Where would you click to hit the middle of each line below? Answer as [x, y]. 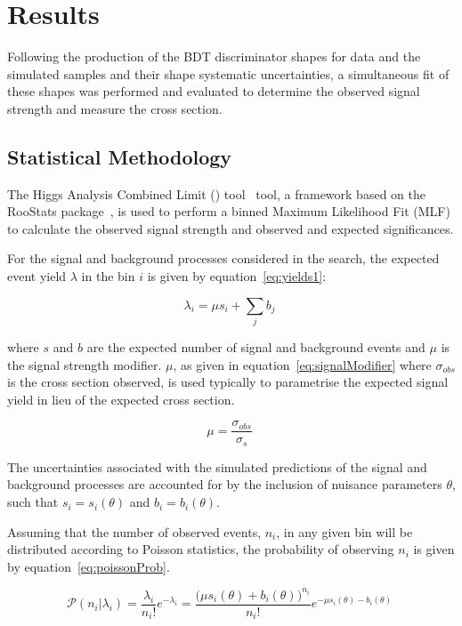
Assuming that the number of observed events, [134, 531]
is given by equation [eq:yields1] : [237, 276]
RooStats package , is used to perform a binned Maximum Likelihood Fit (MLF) [229, 211]
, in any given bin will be [344, 531]
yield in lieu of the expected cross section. [121, 399]
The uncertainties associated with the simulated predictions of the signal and [217, 466]
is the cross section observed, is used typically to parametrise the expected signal [228, 382]
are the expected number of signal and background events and [256, 347]
